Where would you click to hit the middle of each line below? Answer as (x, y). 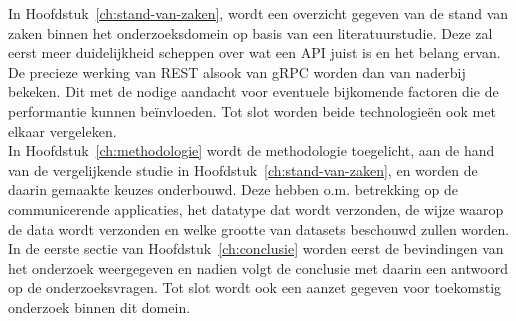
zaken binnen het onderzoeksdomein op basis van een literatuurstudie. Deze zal (250, 32)
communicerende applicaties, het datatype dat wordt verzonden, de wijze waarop (256, 208)
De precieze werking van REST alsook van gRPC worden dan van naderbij (237, 71)
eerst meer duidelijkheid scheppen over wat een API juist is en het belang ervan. (254, 52)
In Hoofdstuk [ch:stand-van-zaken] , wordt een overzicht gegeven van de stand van (258, 13)
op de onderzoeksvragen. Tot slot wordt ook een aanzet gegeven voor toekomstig (255, 287)
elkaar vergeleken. (62, 130)
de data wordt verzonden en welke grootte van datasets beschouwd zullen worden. (259, 228)
